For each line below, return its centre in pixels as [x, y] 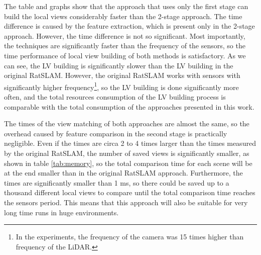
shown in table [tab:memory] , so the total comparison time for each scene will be [128, 163]
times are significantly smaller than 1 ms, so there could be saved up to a [117, 182]
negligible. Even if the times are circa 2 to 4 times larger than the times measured [130, 143]
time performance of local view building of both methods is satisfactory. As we [125, 55]
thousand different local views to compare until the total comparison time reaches [130, 192]
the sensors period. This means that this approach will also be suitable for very [126, 202]
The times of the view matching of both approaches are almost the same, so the [127, 123]
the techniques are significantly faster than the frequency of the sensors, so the [125, 46]
